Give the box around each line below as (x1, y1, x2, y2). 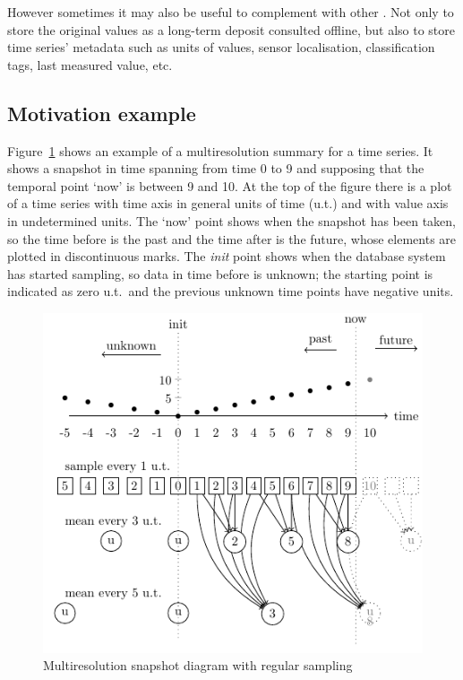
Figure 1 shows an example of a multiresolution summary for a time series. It (7, 141, 433, 160)
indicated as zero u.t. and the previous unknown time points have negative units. (7, 282, 454, 301)
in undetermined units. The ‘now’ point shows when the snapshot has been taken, (7, 211, 457, 230)
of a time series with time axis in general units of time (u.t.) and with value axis (7, 194, 449, 213)
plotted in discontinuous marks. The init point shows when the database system (7, 247, 446, 266)
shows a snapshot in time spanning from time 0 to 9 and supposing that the (7, 159, 424, 178)
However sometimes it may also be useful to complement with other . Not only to (7, 3, 454, 21)
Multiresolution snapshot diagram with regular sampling (43, 656, 353, 675)
